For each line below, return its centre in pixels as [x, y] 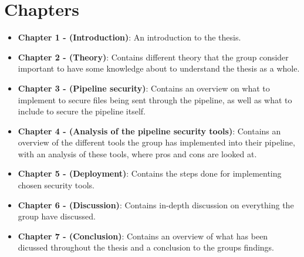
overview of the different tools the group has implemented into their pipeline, [156, 142]
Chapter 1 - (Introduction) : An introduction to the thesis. [129, 37]
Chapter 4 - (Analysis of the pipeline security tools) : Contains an [149, 131]
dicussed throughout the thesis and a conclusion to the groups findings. [146, 247]
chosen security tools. [56, 185]
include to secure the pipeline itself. [82, 111]
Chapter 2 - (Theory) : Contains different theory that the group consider [153, 57]
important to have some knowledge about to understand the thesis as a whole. [159, 68]
